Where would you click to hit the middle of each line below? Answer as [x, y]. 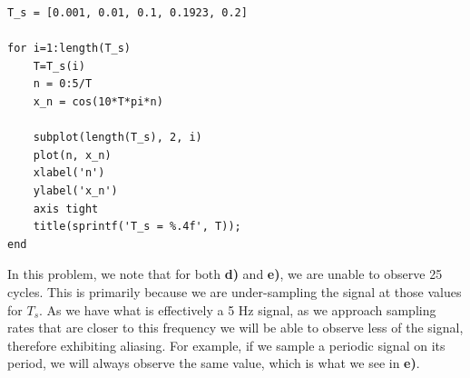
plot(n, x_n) [72, 155]
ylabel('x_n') [75, 190]
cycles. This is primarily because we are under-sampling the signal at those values [235, 291]
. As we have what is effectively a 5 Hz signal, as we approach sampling [238, 309]
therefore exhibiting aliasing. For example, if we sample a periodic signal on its [226, 345]
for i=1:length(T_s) [69, 49]
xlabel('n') [69, 173]
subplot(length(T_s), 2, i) [117, 138]
